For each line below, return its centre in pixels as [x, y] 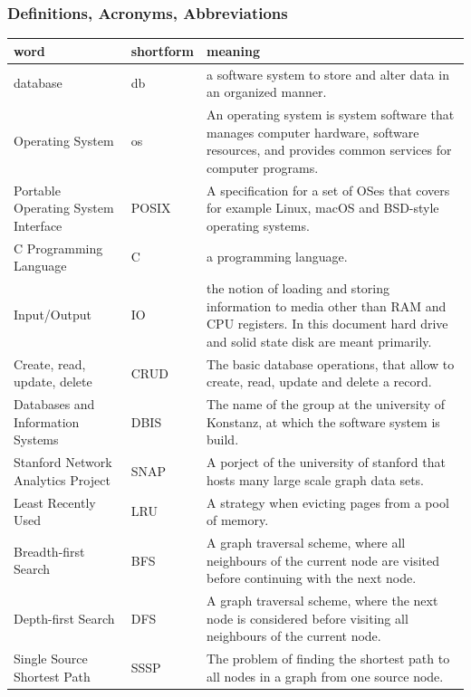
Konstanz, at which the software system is [323, 421]
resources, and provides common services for [329, 150]
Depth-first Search [64, 618]
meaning [234, 50]
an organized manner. [267, 92]
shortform [162, 50]
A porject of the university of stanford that [326, 462]
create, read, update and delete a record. [319, 382]
